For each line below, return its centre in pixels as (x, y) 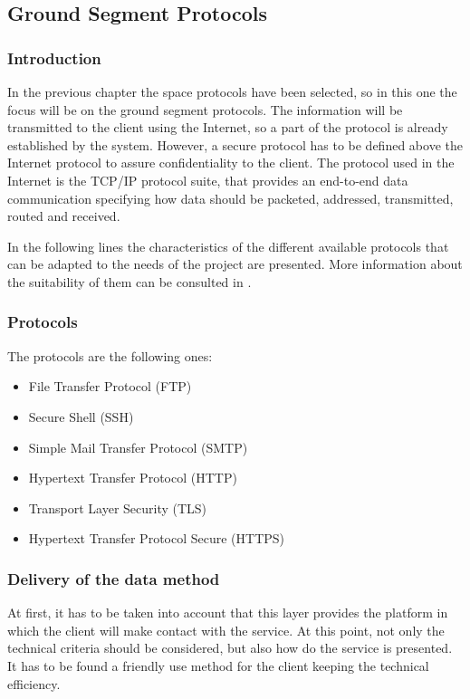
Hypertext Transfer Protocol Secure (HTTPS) (157, 538)
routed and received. (64, 216)
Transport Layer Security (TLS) (118, 507)
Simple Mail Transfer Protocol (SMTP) (138, 447)
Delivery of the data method (114, 578)
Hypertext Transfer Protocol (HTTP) (133, 478)
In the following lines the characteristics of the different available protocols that (228, 246)
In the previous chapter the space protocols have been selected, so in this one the (232, 91)
